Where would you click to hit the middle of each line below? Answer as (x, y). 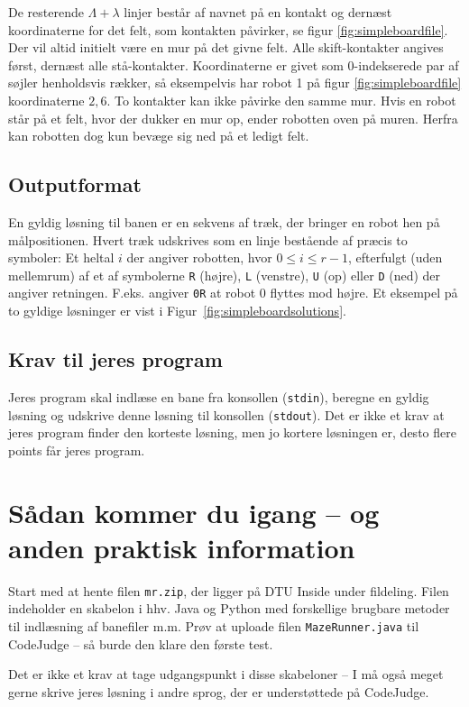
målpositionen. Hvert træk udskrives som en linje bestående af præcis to (208, 239)
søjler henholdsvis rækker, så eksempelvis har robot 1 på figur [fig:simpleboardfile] (235, 83)
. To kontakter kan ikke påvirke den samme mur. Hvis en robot (281, 100)
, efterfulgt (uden (395, 257)
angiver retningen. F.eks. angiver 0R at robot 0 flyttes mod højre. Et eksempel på (233, 293)
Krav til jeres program (115, 359)
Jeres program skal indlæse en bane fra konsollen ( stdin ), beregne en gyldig (219, 396)
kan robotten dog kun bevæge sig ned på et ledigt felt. (159, 136)
